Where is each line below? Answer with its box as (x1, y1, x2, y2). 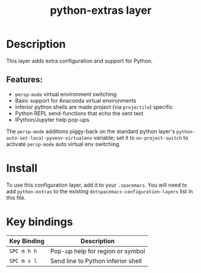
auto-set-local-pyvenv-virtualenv (6, 135, 93, 141)
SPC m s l (9, 257, 37, 264)
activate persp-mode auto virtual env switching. (6, 140, 121, 148)
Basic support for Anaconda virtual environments (14, 97, 137, 104)
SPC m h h (9, 247, 37, 254)
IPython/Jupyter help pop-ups (14, 116, 90, 123)
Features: (6, 74, 43, 85)
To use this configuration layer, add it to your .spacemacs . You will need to (6, 181, 187, 188)
